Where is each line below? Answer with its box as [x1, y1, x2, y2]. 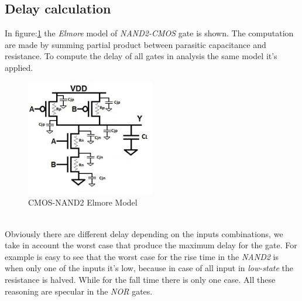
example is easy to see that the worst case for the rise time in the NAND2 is [5, 250, 279, 262]
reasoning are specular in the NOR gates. [5, 285, 153, 297]
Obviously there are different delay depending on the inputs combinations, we [5, 227, 283, 240]
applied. [5, 61, 33, 73]
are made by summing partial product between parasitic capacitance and [5, 38, 266, 50]
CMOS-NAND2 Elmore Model [28, 196, 138, 208]
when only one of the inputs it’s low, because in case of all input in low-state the [5, 262, 294, 274]
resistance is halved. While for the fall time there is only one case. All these [5, 273, 276, 285]
